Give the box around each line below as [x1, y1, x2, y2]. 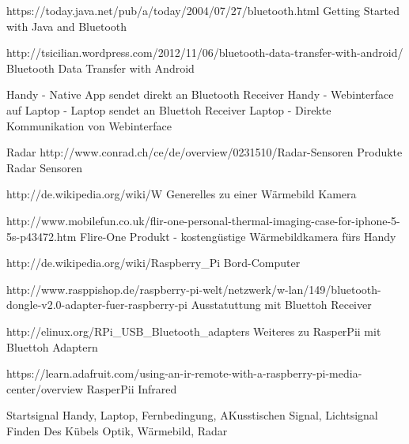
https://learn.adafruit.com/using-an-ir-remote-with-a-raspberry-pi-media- [6, 365, 362, 382]
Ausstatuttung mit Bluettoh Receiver [191, 296, 372, 313]
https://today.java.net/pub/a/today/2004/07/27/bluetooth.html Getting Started [6, 2, 400, 18]
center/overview [6, 380, 83, 397]
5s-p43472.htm [6, 228, 77, 244]
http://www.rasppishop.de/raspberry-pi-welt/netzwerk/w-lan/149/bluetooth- [6, 280, 381, 297]
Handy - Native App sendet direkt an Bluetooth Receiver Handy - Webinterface [6, 86, 394, 103]
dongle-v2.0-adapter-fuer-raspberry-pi [6, 296, 187, 313]
